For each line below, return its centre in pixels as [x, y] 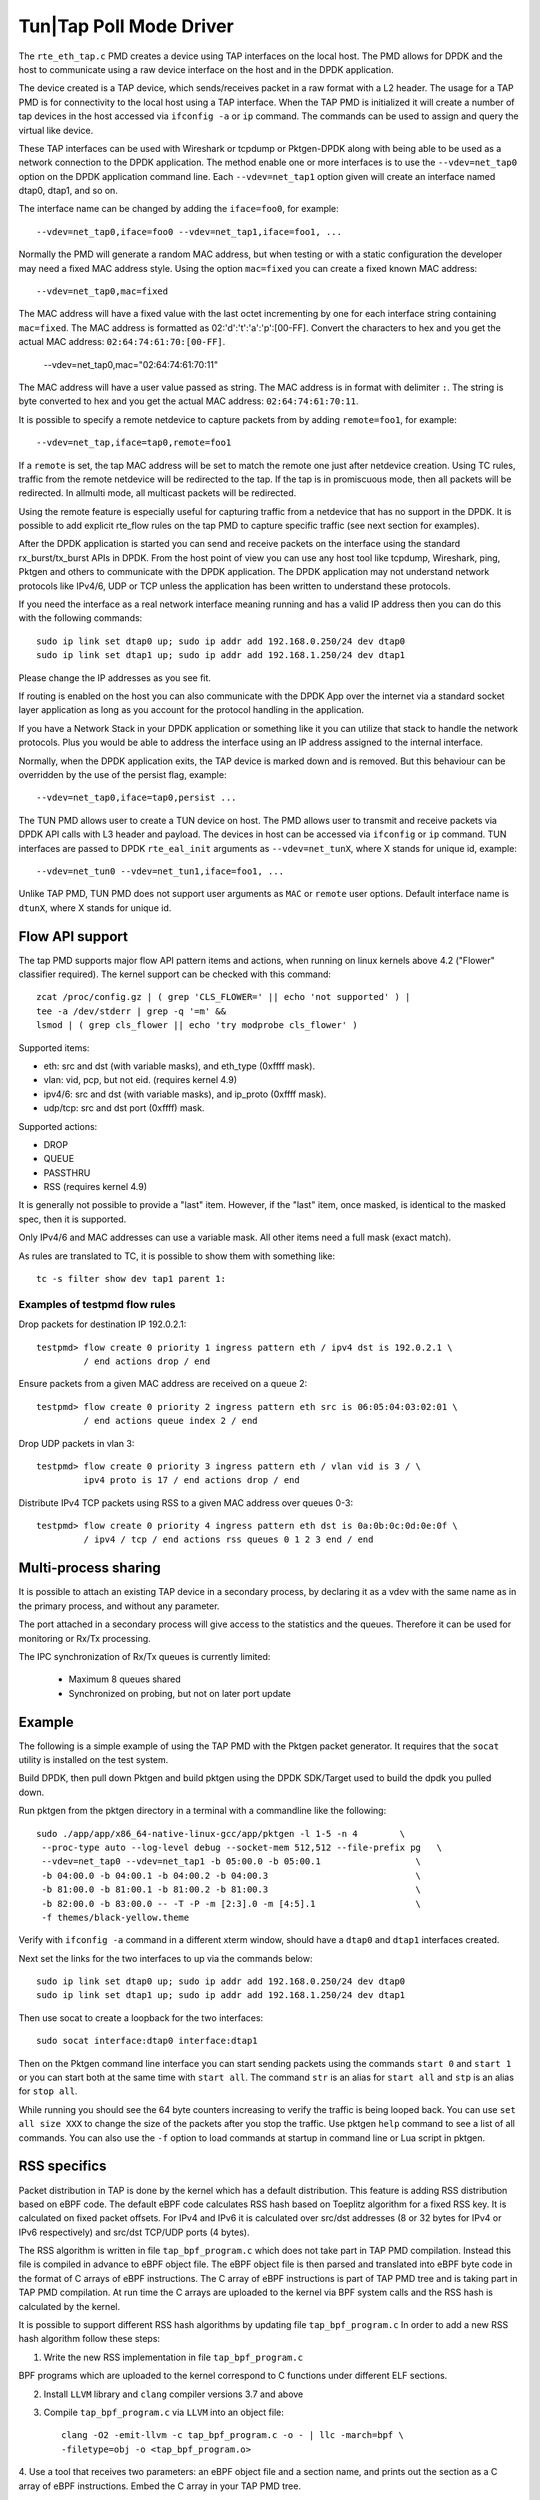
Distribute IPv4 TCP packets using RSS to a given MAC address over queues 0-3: [186, 1502]
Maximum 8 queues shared [124, 1679]
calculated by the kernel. [69, 2306]
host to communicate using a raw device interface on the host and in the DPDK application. [206, 69]
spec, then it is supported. [72, 1219]
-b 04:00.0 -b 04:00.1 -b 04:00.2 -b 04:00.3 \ [231, 1875]
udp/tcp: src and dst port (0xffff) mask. [124, 1108]
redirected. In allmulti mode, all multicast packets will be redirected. [157, 493]
